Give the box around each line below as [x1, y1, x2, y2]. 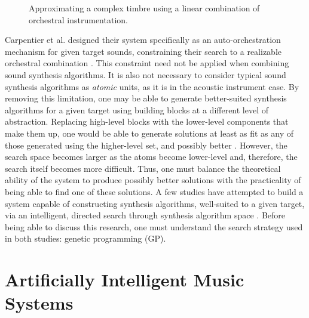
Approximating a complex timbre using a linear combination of [29, 2, 260, 14]
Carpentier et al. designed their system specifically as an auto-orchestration [5, 33, 281, 46]
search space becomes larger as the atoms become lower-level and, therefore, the [5, 150, 298, 163]
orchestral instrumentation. [29, 13, 128, 26]
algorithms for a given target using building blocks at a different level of [5, 103, 269, 116]
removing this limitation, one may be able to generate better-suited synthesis [5, 92, 287, 104]
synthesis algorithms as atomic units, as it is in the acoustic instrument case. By [5, 80, 299, 92]
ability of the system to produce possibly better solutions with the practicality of [5, 174, 301, 186]
